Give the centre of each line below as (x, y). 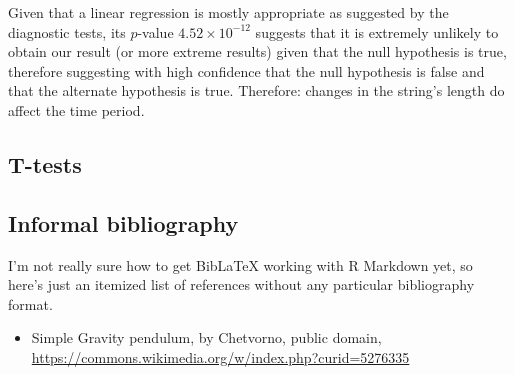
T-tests (45, 163)
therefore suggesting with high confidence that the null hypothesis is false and (246, 70)
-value (155, 31)
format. (30, 303)
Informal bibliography (123, 222)
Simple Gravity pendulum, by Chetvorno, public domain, (206, 337)
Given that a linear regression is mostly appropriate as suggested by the (228, 12)
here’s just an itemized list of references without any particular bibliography (241, 284)
